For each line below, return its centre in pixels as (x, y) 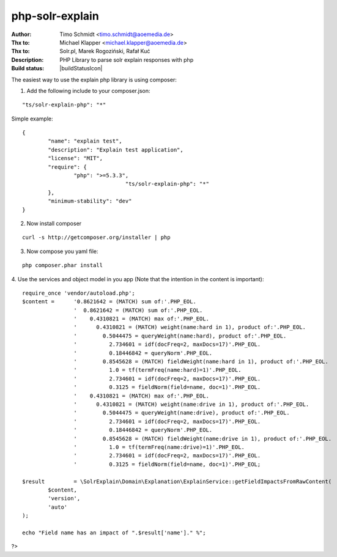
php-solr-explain (55, 16)
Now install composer (54, 223)
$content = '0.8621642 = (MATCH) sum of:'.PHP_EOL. (109, 302)
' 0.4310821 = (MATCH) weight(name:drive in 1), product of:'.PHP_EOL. (191, 404)
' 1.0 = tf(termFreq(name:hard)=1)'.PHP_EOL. (157, 370)
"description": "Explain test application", (116, 149)
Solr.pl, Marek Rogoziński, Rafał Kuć (105, 51)
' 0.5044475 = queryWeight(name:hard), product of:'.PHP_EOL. (180, 336)
